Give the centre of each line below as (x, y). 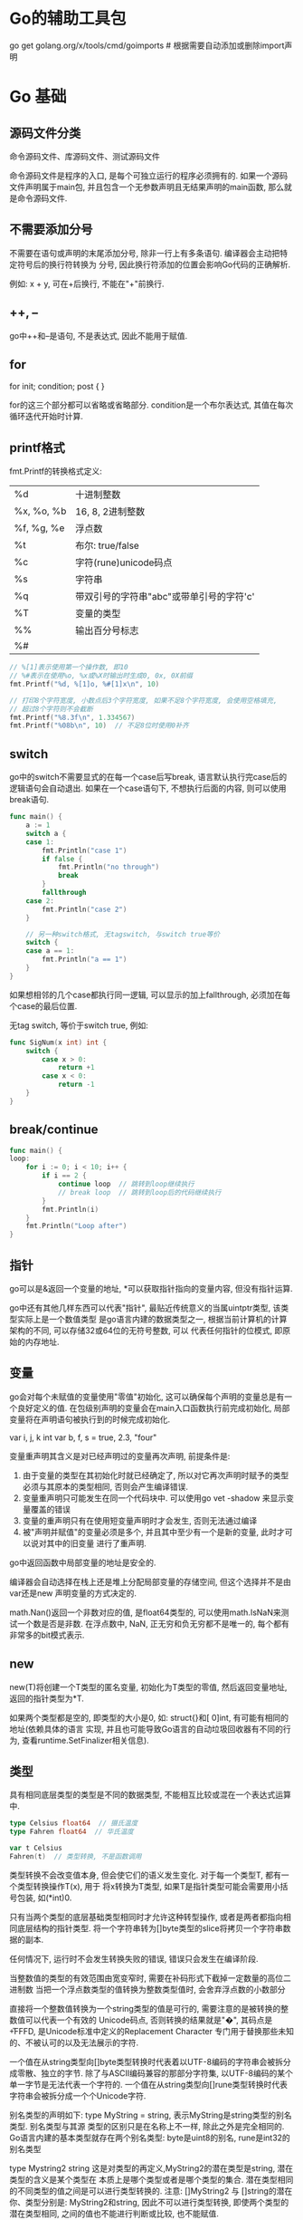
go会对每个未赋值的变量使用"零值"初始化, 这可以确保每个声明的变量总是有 (147, 1397)
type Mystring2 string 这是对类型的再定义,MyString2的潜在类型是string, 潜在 (151, 2168)
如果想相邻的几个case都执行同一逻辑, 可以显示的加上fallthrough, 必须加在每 (150, 995)
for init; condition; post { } (57, 387)
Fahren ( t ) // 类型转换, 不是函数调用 (76, 1857)
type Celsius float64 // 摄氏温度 (74, 1823)
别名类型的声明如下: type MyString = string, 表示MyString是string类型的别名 (151, 2115)
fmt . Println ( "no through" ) (109, 867)
